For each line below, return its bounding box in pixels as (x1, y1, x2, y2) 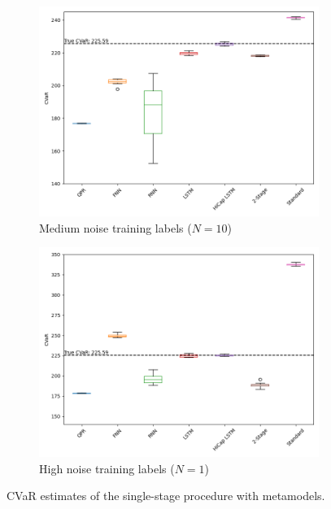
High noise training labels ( (39, 459, 175, 476)
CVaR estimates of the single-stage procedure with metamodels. (7, 487, 325, 504)
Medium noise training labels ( (39, 219, 192, 236)
